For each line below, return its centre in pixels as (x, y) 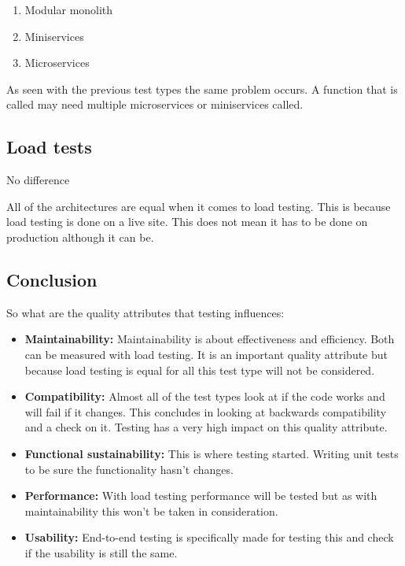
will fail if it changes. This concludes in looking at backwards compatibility (206, 411)
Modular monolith (69, 9)
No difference (38, 180)
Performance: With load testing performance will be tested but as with (201, 496)
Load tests (49, 147)
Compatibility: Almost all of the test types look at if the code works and (205, 396)
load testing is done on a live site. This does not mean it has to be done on (187, 222)
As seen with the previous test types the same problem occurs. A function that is (202, 89)
